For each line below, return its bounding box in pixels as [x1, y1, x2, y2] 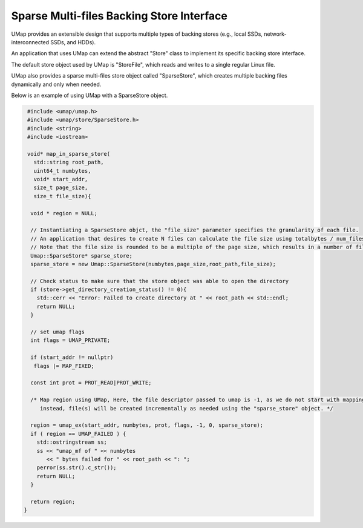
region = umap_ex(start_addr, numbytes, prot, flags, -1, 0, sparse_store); [30, 422, 263, 429]
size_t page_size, [33, 184, 88, 191]
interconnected [11, 38, 50, 45]
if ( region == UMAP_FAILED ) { [30, 430, 126, 437]
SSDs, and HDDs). [50, 38, 96, 45]
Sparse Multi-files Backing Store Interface [11, 9, 228, 22]
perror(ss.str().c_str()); [36, 464, 117, 471]
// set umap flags [30, 329, 85, 336]
